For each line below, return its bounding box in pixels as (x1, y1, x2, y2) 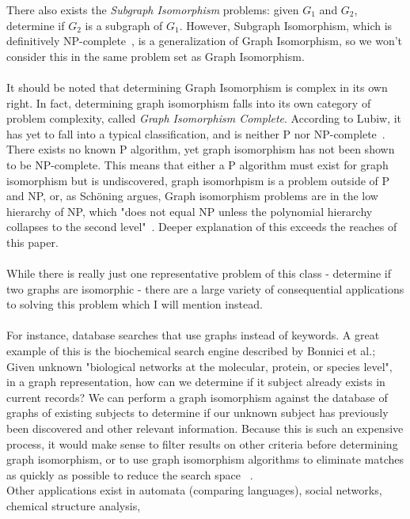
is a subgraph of (85, 17, 163, 33)
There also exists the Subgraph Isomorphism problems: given (6, 2, 299, 17)
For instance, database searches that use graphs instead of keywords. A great (6, 327, 380, 343)
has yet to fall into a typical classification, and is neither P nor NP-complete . (6, 125, 385, 142)
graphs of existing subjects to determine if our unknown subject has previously (6, 404, 389, 421)
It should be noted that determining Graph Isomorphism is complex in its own (6, 78, 388, 95)
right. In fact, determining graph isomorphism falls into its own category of (6, 94, 371, 111)
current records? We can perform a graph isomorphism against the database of (6, 388, 388, 405)
